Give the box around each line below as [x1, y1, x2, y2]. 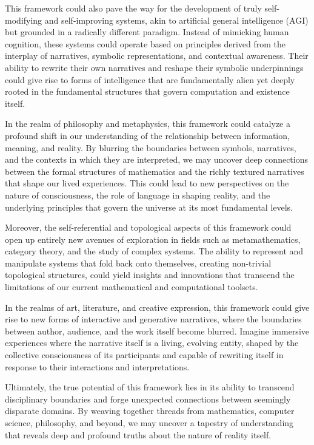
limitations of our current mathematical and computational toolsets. [5, 280, 258, 293]
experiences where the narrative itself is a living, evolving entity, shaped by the [5, 336, 299, 349]
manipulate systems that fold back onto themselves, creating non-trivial [5, 256, 272, 269]
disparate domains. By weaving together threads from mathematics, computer [5, 404, 295, 417]
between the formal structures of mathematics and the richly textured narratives [5, 165, 304, 177]
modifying [5, 13, 42, 26]
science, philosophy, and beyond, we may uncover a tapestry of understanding [5, 416, 294, 429]
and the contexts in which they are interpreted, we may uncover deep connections [5, 153, 308, 166]
